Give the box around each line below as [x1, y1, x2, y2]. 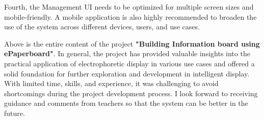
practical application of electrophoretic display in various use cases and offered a [4, 58, 255, 68]
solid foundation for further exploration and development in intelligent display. [4, 68, 250, 78]
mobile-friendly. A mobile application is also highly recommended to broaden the [4, 11, 257, 22]
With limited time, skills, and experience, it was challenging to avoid [4, 78, 219, 89]
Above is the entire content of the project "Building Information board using [4, 38, 260, 49]
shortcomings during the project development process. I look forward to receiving [4, 88, 258, 98]
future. [4, 107, 25, 118]
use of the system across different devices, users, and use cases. [4, 21, 200, 32]
